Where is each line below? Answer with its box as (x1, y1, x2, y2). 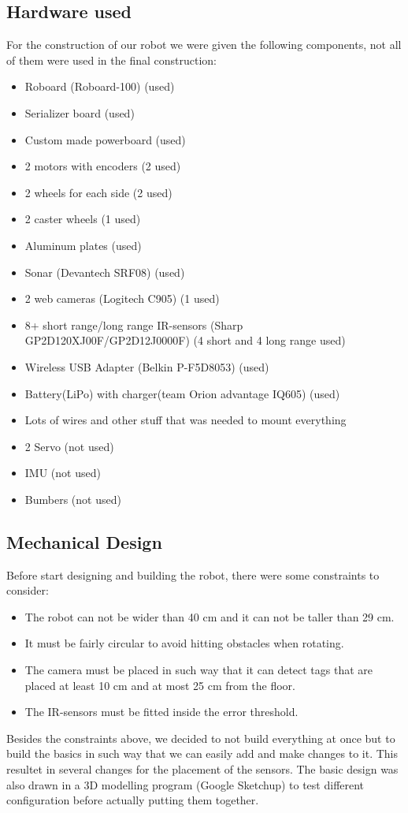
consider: (6, 582, 49, 599)
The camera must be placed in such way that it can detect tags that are (24, 662, 373, 678)
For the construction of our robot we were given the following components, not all (6, 36, 402, 53)
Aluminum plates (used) (24, 237, 142, 253)
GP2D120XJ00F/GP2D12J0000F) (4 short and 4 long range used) (24, 332, 346, 349)
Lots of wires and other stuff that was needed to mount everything (24, 412, 347, 428)
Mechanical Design (6, 529, 162, 554)
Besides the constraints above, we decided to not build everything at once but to (6, 729, 395, 746)
